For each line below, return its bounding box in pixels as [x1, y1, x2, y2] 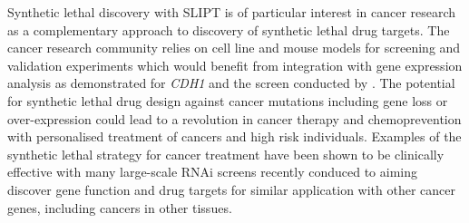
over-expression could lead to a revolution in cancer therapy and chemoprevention [7, 109, 462, 128]
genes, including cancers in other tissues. [7, 198, 232, 217]
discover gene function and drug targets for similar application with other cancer [7, 179, 456, 199]
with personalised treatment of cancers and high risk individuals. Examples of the [7, 127, 462, 146]
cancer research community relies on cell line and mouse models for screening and [7, 38, 461, 57]
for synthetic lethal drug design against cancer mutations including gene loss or [7, 91, 448, 110]
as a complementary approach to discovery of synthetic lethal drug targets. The [7, 20, 450, 39]
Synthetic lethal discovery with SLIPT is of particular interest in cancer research [7, 3, 456, 21]
